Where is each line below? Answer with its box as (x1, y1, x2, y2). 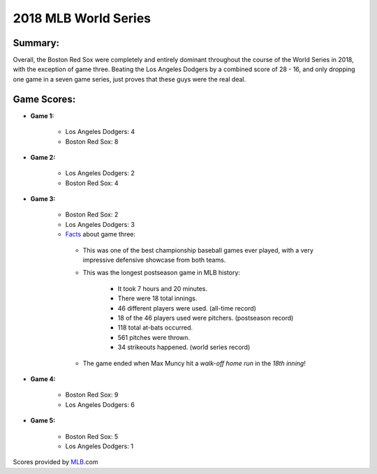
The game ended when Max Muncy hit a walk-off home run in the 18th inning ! (82, 359, 306, 367)
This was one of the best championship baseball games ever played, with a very (82, 246, 314, 254)
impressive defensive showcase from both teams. (82, 255, 226, 265)
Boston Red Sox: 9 (65, 391, 119, 399)
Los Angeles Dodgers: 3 (65, 220, 135, 228)
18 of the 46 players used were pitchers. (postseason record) (117, 314, 294, 322)
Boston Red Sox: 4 (65, 179, 119, 187)
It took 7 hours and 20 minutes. (117, 284, 207, 292)
